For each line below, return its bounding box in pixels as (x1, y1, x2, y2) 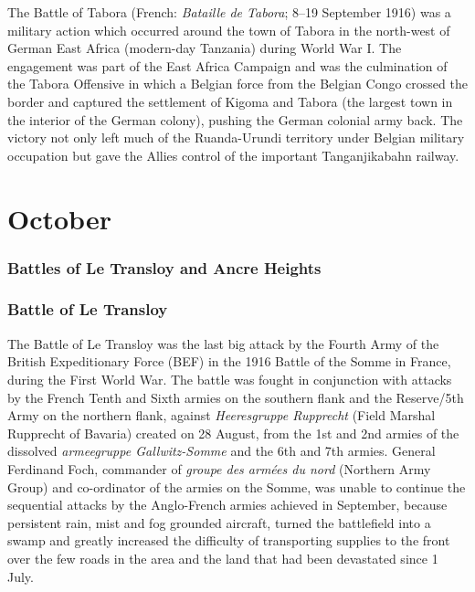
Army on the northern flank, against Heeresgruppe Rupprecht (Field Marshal (7, 406, 436, 425)
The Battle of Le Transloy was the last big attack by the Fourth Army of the (7, 333, 439, 353)
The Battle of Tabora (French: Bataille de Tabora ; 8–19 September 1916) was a (7, 3, 451, 21)
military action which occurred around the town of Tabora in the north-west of (7, 20, 450, 39)
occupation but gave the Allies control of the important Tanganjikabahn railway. (7, 145, 459, 164)
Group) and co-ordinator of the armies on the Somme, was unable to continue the (7, 477, 466, 496)
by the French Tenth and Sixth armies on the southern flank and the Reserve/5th (7, 387, 464, 407)
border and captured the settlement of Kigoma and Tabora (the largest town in (7, 91, 453, 111)
